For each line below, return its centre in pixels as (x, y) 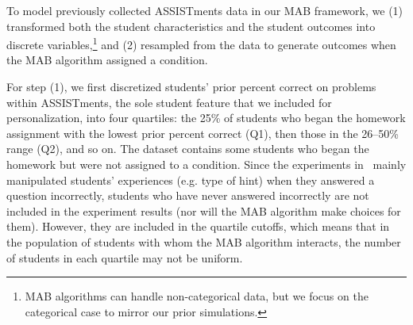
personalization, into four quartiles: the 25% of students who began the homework (206, 118)
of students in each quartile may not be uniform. (125, 257)
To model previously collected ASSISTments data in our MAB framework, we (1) (205, 10)
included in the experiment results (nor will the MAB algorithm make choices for (204, 210)
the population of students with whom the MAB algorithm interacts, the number (204, 241)
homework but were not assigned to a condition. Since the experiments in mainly (206, 164)
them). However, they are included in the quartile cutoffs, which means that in (198, 226)
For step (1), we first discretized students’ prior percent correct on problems (191, 87)
